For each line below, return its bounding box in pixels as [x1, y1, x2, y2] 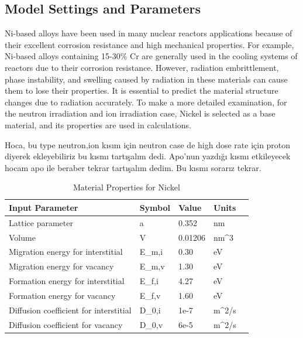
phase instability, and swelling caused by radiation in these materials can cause [5, 73, 288, 85]
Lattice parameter [9, 216, 73, 228]
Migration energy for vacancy [9, 260, 114, 272]
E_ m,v [139, 260, 165, 272]
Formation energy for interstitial [9, 275, 125, 287]
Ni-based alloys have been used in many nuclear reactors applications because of [5, 27, 292, 39]
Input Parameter [9, 201, 78, 213]
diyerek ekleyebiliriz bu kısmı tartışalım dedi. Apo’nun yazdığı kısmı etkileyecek [5, 150, 291, 162]
